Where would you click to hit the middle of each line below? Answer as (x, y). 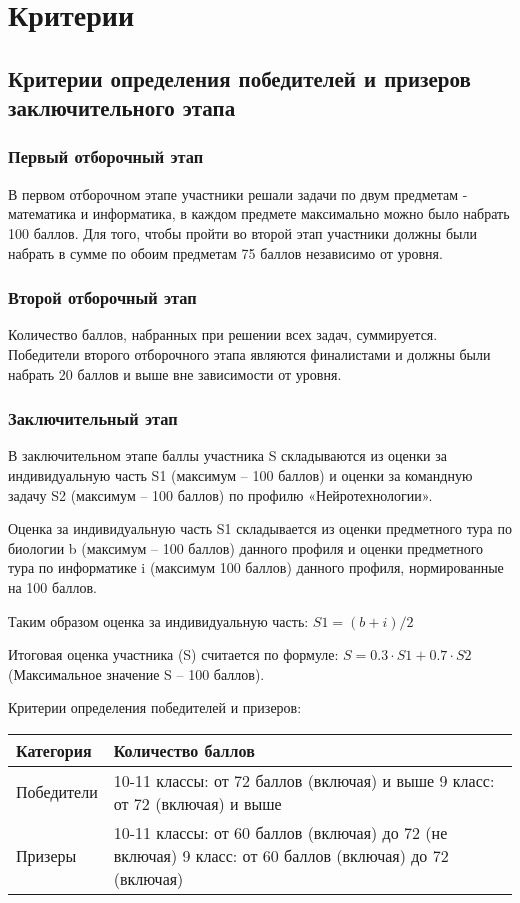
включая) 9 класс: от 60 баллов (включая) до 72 (281, 855)
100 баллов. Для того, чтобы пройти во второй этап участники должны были (242, 232)
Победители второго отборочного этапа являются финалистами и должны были (249, 353)
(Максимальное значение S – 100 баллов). (136, 673)
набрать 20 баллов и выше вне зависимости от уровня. (175, 373)
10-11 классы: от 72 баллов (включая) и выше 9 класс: (304, 780)
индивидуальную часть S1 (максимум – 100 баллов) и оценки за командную (240, 474)
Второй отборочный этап (102, 297)
